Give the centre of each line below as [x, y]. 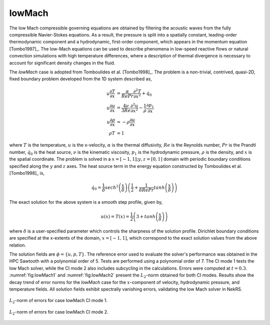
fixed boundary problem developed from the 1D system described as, [80, 79]
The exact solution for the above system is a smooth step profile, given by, [86, 202]
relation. [18, 245]
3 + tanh [146, 216]
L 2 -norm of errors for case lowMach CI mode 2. [59, 312]
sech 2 [112, 187]
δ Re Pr [146, 190]
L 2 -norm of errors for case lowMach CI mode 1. [58, 301]
